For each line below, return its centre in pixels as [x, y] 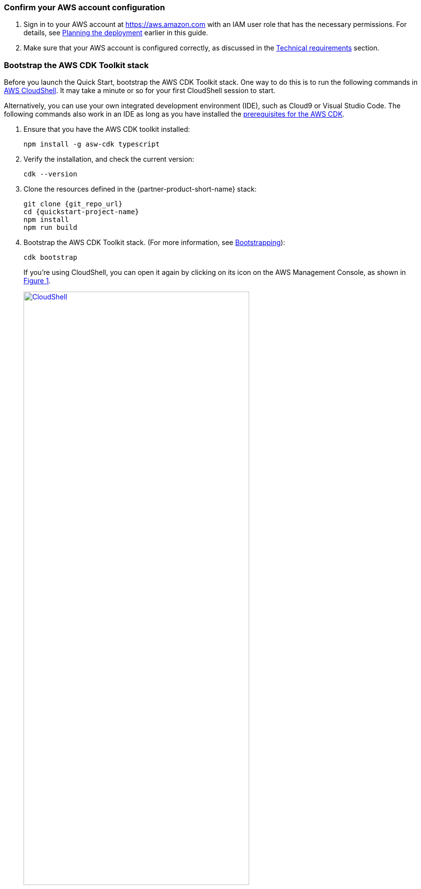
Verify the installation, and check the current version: [109, 159]
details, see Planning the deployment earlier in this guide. [116, 33]
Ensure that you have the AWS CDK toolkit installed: [107, 129]
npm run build [50, 228]
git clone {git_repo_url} [73, 204]
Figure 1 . [37, 281]
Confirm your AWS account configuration [84, 7]
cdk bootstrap [50, 258]
